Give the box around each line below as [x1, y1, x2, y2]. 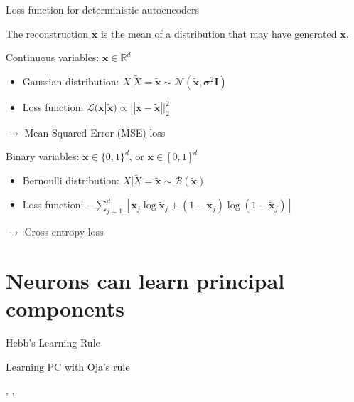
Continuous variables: [6, 50, 100, 65]
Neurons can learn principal [6, 265, 285, 295]
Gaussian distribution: [22, 74, 119, 88]
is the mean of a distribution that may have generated [100, 26, 337, 41]
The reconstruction [6, 26, 89, 41]
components [6, 293, 124, 322]
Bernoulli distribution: [22, 173, 119, 188]
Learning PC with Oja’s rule [6, 359, 130, 374]
